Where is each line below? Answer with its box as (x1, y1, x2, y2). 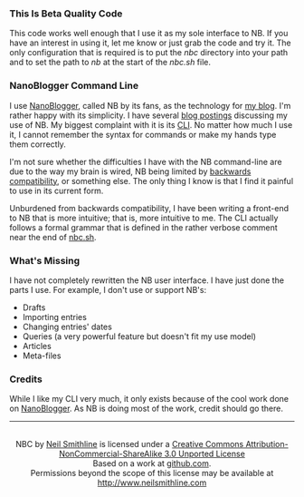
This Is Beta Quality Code (9, 7, 123, 20)
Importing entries (22, 311, 88, 322)
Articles (22, 340, 52, 351)
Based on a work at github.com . (92, 458, 212, 469)
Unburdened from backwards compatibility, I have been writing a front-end (9, 202, 290, 213)
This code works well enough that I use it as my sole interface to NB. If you (9, 28, 289, 39)
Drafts (22, 302, 46, 313)
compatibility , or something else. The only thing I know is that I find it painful (9, 175, 294, 186)
